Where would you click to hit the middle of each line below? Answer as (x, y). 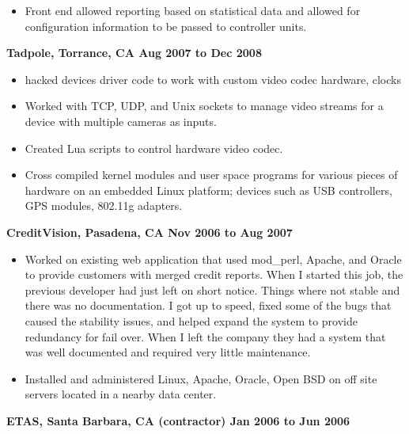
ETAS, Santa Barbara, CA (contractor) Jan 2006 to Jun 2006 (178, 420)
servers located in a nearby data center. (121, 394)
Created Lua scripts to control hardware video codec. (154, 148)
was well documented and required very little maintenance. (168, 352)
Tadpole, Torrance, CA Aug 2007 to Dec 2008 (134, 53)
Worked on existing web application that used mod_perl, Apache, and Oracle (213, 259)
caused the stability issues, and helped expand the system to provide (191, 320)
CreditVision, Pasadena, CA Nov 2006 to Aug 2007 (150, 232)
